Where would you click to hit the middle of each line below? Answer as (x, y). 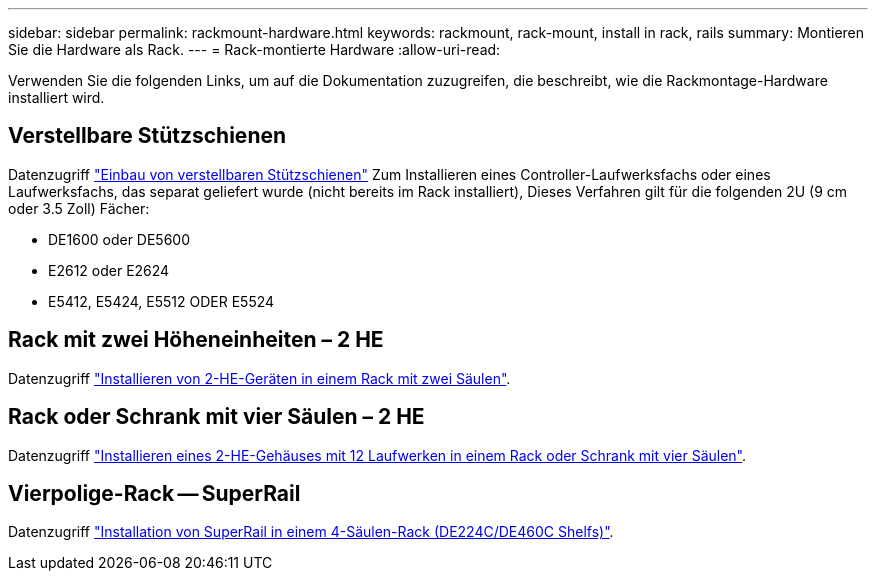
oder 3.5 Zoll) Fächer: (79, 208)
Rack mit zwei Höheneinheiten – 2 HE (196, 340)
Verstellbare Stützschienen (147, 136)
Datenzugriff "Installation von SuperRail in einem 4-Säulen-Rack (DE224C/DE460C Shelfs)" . (311, 532)
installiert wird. (56, 97)
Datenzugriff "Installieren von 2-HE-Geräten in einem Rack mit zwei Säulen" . (259, 378)
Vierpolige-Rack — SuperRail (154, 493)
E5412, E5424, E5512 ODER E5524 (161, 301)
